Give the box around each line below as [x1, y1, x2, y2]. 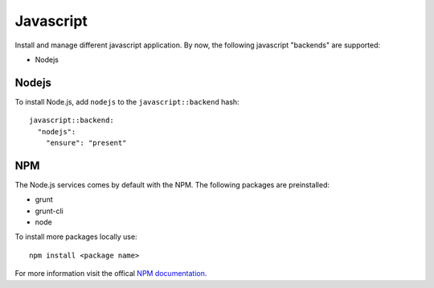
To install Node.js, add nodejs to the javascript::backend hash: [14, 97, 240, 106]
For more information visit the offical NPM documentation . [14, 269, 207, 278]
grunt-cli [35, 206, 63, 216]
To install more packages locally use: [14, 232, 137, 241]
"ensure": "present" [45, 138, 127, 148]
